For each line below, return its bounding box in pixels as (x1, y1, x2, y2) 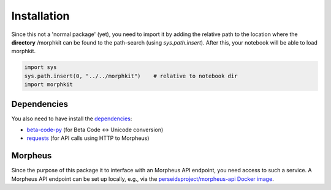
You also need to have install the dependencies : (11, 115, 132, 122)
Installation (11, 9, 70, 23)
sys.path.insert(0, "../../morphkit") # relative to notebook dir (24, 72, 238, 79)
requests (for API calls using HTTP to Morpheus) (26, 134, 150, 142)
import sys (24, 64, 57, 71)
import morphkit (24, 81, 74, 88)
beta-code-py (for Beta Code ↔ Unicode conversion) (26, 126, 164, 133)
